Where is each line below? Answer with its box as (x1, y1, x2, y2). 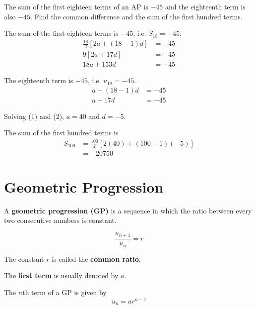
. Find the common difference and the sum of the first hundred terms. (30, 11, 243, 21)
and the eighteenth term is (165, 1, 246, 11)
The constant (4, 253, 44, 264)
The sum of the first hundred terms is (4, 127, 119, 138)
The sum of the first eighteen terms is (4, 28, 119, 38)
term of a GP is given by (31, 287, 107, 297)
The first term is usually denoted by (4, 270, 119, 281)
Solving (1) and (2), (4, 110, 64, 121)
